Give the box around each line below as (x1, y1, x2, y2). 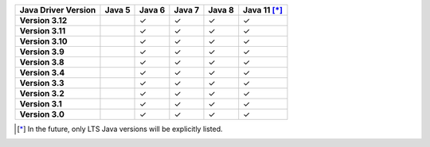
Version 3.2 (19, 88, 65, 99)
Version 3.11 (19, 25, 66, 36)
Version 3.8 (19, 56, 64, 68)
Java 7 (174, 5, 200, 15)
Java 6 (139, 5, 166, 15)
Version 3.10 (19, 36, 68, 47)
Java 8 (208, 5, 234, 15)
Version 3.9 (19, 46, 65, 57)
